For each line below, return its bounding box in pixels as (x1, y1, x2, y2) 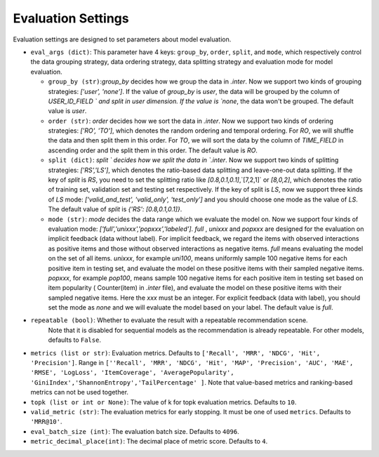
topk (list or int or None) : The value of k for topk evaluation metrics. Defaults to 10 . (30, 397, 297, 406)
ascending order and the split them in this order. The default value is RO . (48, 146, 258, 154)
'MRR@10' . (30, 418, 62, 426)
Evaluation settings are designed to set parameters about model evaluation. (13, 35, 232, 44)
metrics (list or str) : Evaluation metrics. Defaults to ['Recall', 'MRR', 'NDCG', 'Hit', (30, 348, 321, 357)
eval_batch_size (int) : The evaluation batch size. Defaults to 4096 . (30, 427, 239, 435)
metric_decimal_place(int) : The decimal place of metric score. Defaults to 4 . (30, 437, 268, 446)
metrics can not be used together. (30, 388, 129, 397)
